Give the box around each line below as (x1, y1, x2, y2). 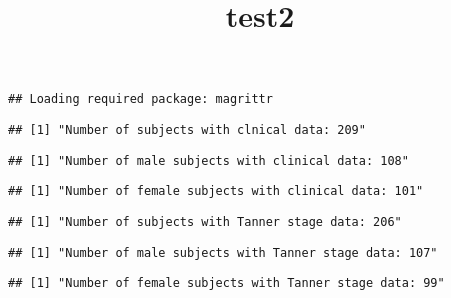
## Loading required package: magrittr (8, 92, 273, 107)
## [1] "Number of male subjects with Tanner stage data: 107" (8, 245, 438, 260)
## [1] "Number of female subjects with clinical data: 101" (8, 184, 424, 199)
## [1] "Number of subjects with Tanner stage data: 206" (8, 215, 402, 229)
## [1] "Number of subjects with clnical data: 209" (8, 123, 366, 138)
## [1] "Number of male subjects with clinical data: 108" (8, 153, 409, 168)
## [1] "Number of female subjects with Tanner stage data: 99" (8, 276, 445, 291)
